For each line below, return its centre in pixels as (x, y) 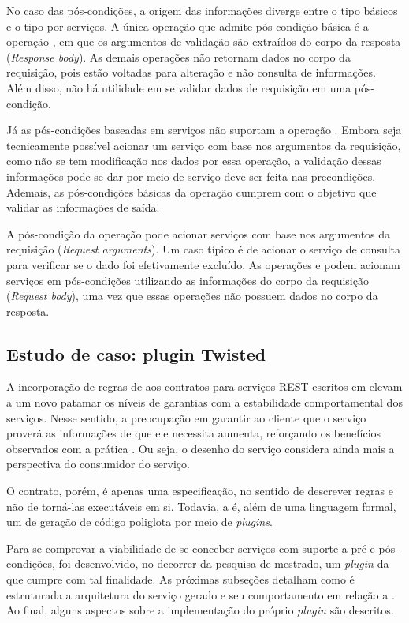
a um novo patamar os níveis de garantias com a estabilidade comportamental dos (204, 402)
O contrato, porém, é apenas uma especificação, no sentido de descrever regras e (200, 491)
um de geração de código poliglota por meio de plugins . (139, 522)
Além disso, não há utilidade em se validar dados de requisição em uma (179, 87)
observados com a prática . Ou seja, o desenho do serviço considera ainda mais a (201, 448)
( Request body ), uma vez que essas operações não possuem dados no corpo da (192, 296)
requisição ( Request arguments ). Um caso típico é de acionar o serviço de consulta (204, 249)
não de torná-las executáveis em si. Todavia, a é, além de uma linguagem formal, (201, 506)
